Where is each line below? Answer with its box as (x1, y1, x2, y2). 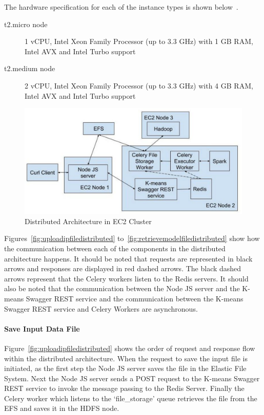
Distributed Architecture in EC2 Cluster (25, 215, 152, 226)
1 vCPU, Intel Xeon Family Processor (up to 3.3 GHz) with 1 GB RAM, (25, 36, 253, 47)
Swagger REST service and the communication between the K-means (26, 293, 243, 303)
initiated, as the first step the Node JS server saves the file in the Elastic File (4, 363, 247, 374)
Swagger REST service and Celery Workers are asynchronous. (4, 303, 198, 314)
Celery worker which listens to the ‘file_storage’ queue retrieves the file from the (4, 392, 257, 403)
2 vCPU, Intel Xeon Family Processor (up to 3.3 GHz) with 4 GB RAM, (25, 80, 253, 91)
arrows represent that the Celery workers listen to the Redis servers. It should (4, 273, 249, 283)
